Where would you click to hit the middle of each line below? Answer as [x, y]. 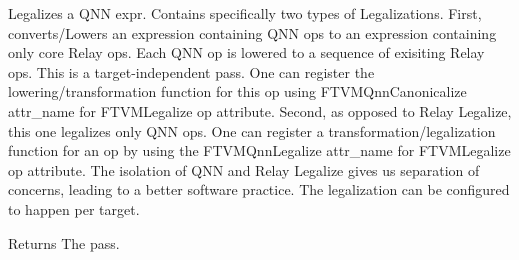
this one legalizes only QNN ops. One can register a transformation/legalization [252, 130]
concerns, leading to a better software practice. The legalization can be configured [259, 189]
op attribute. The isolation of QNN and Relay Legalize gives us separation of [244, 169]
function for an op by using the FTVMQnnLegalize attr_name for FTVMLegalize [259, 150]
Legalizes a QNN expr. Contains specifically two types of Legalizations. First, [245, 13]
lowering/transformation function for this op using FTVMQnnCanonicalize [237, 91]
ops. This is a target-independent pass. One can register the [191, 71]
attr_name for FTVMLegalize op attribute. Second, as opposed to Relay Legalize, [260, 110]
